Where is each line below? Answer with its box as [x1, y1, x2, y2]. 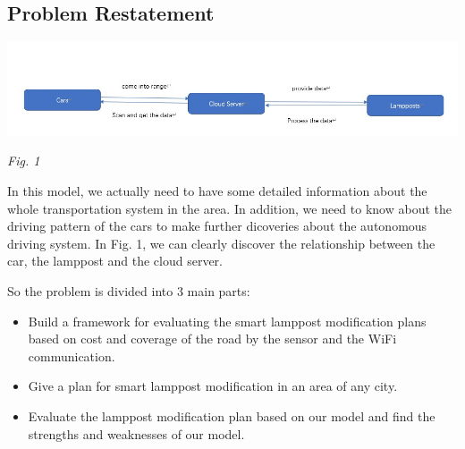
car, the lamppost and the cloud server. [7, 251, 223, 270]
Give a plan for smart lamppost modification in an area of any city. [28, 377, 398, 395]
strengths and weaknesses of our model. [28, 424, 245, 443]
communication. [28, 346, 115, 365]
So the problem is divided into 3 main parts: [7, 282, 250, 300]
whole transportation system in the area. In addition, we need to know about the [7, 199, 452, 217]
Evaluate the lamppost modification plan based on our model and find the [28, 406, 435, 425]
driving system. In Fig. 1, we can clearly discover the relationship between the [7, 233, 435, 252]
